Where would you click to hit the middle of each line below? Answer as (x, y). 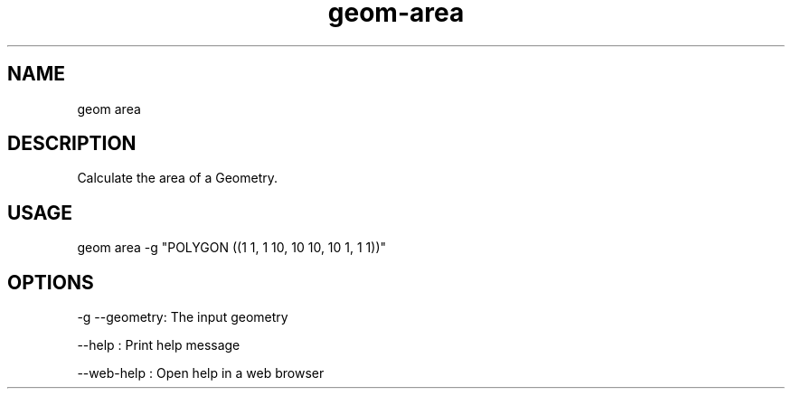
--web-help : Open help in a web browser (201, 373)
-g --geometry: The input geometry (183, 317)
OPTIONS (51, 282)
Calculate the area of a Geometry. (177, 178)
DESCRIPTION (72, 144)
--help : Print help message (159, 345)
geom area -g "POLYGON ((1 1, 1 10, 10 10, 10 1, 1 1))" (232, 248)
